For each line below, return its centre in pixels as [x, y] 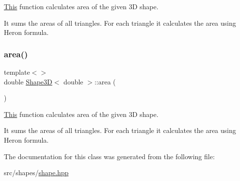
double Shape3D [28, 81]
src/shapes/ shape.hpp [36, 173]
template [17, 72]
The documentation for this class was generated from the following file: [109, 156]
